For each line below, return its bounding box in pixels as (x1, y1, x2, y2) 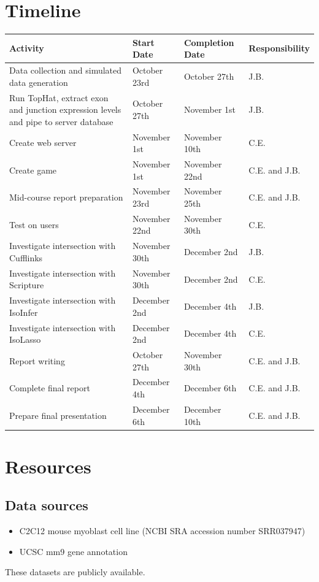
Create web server (9, 136, 77, 149)
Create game (9, 163, 57, 176)
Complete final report (9, 381, 90, 394)
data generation (9, 75, 68, 88)
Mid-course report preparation (9, 191, 123, 204)
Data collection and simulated (9, 64, 122, 77)
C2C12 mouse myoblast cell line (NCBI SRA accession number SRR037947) (19, 524, 306, 537)
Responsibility (248, 42, 310, 55)
